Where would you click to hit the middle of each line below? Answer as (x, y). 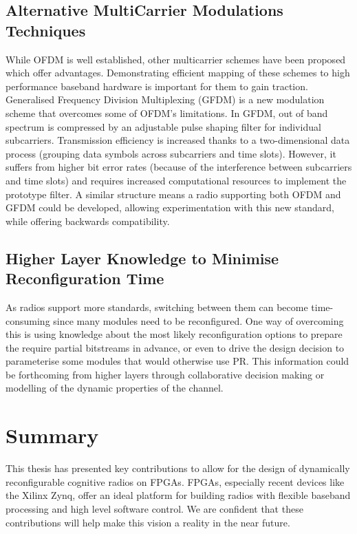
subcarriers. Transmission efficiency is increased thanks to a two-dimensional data (178, 140)
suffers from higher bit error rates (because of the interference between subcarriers (179, 167)
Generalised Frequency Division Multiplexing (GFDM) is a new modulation (165, 99)
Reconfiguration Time (85, 278)
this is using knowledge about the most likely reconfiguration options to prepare (174, 334)
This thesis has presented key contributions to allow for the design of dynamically (178, 468)
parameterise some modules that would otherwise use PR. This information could (177, 361)
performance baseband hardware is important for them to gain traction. (157, 86)
